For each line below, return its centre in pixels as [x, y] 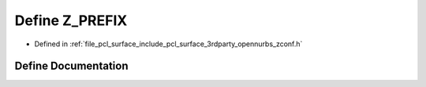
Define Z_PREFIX [71, 20]
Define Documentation [71, 66]
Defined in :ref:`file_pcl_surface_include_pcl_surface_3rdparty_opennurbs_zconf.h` [168, 44]
